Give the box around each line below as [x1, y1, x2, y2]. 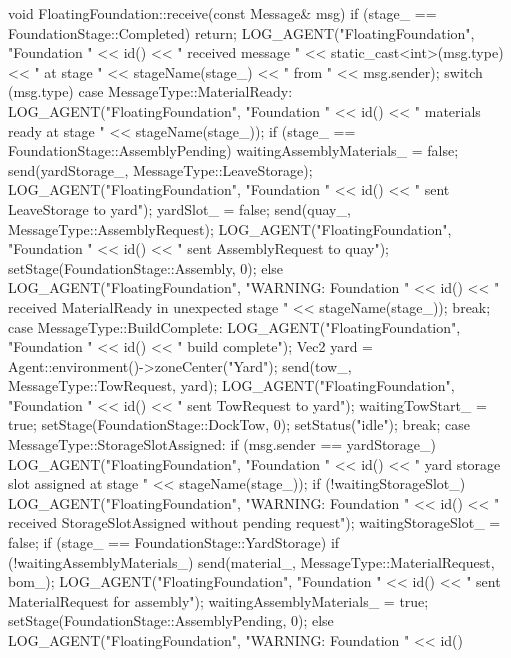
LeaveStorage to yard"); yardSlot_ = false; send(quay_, [8, 198, 351, 219]
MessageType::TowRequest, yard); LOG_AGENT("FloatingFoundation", [8, 375, 455, 396]
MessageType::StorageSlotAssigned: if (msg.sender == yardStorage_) [8, 434, 437, 455]
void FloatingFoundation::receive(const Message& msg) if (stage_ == [8, 3, 437, 23]
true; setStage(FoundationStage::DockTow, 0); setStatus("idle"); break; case [8, 414, 471, 435]
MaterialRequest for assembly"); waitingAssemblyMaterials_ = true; [8, 590, 429, 611]
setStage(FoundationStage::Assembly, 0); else [8, 257, 284, 278]
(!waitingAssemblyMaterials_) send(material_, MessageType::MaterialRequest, [8, 551, 495, 572]
